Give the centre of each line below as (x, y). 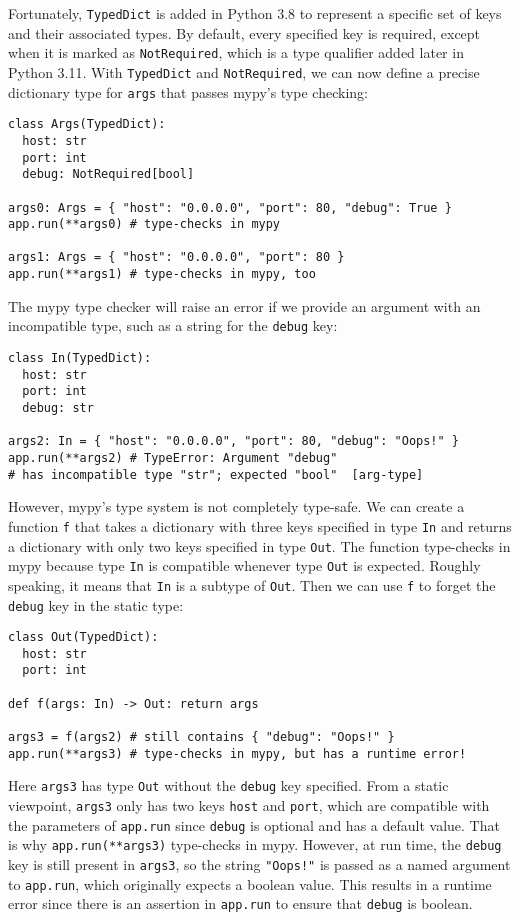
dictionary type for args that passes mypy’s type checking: (188, 91)
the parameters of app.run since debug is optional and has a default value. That (254, 824)
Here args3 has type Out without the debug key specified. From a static (228, 785)
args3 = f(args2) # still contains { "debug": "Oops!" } (201, 737)
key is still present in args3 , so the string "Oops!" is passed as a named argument (259, 864)
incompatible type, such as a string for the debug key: (173, 325)
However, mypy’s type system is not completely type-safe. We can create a (236, 506)
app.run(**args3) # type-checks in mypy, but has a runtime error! (237, 753)
